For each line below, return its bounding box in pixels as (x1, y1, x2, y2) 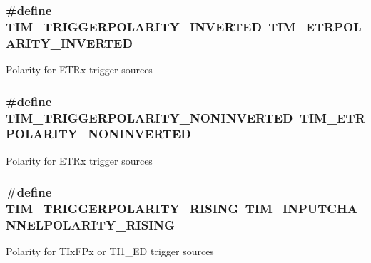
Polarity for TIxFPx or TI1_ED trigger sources (6, 244, 214, 259)
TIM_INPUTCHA (245, 200, 357, 217)
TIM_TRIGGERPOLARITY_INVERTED (6, 17, 262, 35)
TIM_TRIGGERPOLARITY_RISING (6, 200, 239, 217)
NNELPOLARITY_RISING (6, 216, 175, 234)
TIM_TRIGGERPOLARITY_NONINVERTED (6, 108, 293, 126)
